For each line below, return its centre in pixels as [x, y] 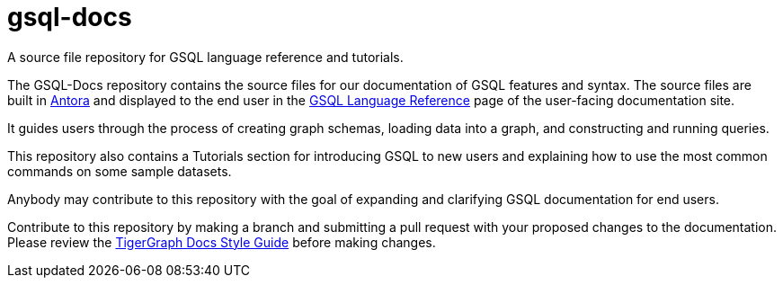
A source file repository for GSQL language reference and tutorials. [205, 57]
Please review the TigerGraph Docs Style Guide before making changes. [222, 242]
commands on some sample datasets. [120, 171]
